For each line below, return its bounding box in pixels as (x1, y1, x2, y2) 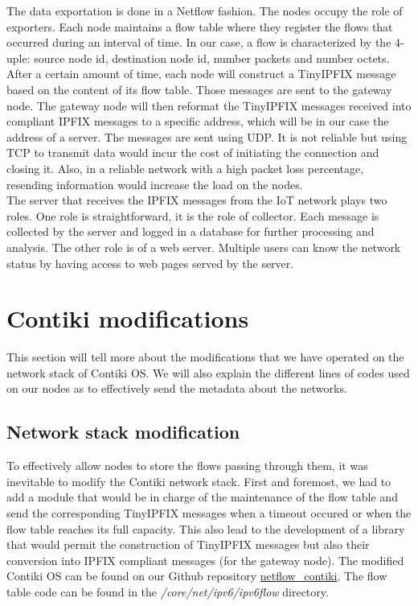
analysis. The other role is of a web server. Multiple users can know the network (6, 238, 401, 255)
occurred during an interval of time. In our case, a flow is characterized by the (6, 34, 391, 51)
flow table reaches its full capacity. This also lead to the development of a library (6, 520, 405, 537)
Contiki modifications (6, 302, 249, 335)
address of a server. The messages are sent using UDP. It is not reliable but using (6, 128, 408, 145)
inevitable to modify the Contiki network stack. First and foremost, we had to (6, 472, 391, 489)
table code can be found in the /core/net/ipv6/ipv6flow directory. (6, 583, 329, 600)
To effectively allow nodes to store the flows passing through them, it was (6, 457, 368, 474)
